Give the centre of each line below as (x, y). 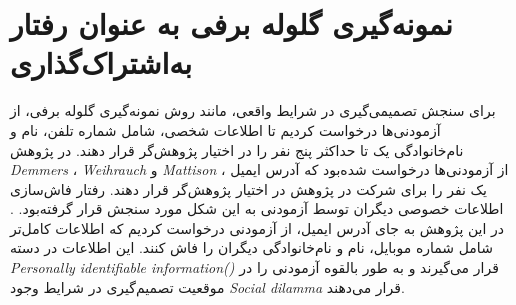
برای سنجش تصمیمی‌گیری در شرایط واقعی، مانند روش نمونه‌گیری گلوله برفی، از (253, 110)
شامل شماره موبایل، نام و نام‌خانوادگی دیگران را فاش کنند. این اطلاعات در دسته (251, 247)
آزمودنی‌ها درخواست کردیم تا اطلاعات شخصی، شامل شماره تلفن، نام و (225, 129)
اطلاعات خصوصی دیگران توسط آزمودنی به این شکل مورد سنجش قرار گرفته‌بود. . (257, 208)
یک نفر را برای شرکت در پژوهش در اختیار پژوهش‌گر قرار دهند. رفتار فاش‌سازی (248, 188)
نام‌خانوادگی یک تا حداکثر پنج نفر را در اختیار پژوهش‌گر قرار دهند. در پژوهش (237, 149)
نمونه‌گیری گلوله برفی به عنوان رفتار (231, 23)
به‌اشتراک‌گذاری (101, 62)
